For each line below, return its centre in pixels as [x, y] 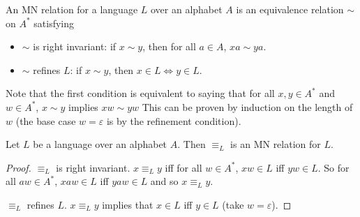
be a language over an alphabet [100, 144]
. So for [333, 167]
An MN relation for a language [72, 9]
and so [164, 181]
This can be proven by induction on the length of [247, 106]
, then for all [169, 46]
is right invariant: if [75, 46]
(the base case [46, 120]
